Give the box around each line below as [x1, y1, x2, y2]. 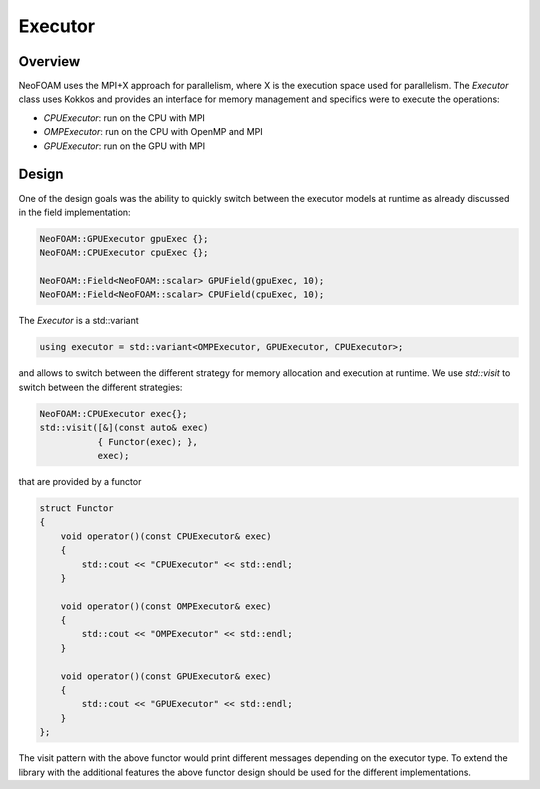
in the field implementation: [18, 206, 131, 218]
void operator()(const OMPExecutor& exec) [60, 600, 272, 612]
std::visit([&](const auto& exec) [39, 422, 209, 434]
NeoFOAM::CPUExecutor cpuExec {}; [39, 247, 209, 259]
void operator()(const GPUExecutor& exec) [60, 670, 272, 682]
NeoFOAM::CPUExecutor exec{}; [39, 408, 188, 419]
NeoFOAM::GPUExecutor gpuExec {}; [39, 233, 209, 244]
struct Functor [39, 502, 114, 514]
